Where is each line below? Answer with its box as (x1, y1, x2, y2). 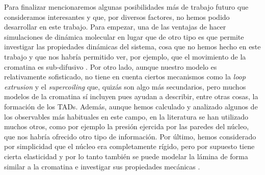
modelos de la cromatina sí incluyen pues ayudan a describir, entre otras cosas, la (4, 91, 258, 102)
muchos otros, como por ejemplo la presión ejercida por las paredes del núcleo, (4, 121, 249, 132)
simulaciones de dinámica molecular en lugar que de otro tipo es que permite (4, 31, 244, 42)
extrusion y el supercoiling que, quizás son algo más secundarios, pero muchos (4, 81, 246, 92)
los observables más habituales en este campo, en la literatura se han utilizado (4, 111, 248, 122)
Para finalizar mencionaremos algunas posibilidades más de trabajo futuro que (4, 2, 249, 12)
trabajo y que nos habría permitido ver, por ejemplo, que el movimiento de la (4, 51, 246, 62)
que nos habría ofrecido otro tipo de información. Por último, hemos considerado (4, 131, 256, 141)
